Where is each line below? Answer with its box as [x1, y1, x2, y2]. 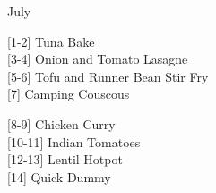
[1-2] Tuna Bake [7, 31, 95, 50]
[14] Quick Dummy [7, 167, 111, 186]
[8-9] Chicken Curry [7, 114, 116, 133]
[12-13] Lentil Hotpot [7, 150, 123, 169]
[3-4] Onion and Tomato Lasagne [7, 49, 188, 68]
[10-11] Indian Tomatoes [7, 132, 141, 151]
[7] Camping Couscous [7, 84, 130, 103]
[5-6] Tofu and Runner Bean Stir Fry [7, 66, 209, 85]
